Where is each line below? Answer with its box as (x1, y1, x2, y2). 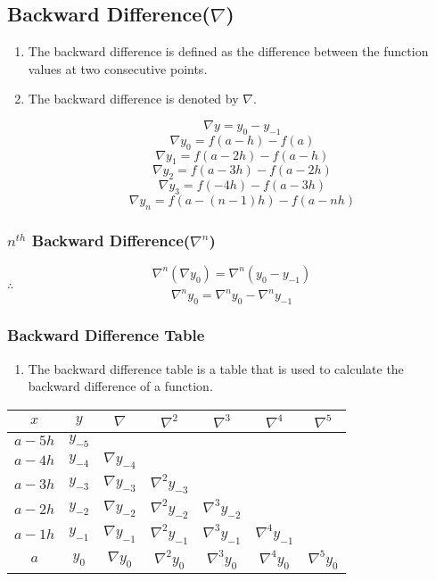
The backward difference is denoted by (28, 89, 239, 108)
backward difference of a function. (28, 377, 213, 395)
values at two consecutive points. (28, 59, 208, 78)
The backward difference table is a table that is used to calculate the (28, 359, 404, 378)
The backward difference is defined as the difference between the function (28, 42, 429, 61)
